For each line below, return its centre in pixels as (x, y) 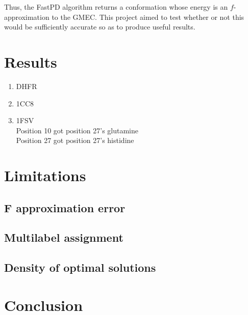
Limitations (45, 175)
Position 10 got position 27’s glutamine (77, 130)
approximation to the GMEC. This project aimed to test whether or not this (124, 17)
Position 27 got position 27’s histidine (75, 140)
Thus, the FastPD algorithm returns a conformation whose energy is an (116, 7)
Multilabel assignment (64, 237)
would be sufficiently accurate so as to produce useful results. (100, 27)
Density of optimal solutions (80, 267)
